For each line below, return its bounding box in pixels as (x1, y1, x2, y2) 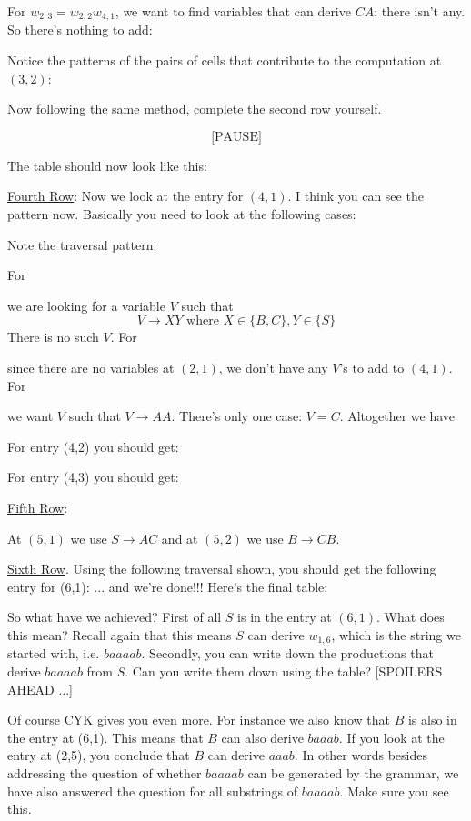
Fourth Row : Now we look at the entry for (7, 186, 244, 205)
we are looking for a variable (7, 295, 165, 315)
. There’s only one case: (171, 406, 303, 426)
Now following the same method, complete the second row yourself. (7, 99, 382, 118)
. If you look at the (338, 727, 445, 746)
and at (161, 528, 198, 547)
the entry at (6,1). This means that (7, 727, 204, 746)
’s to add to (339, 357, 405, 376)
